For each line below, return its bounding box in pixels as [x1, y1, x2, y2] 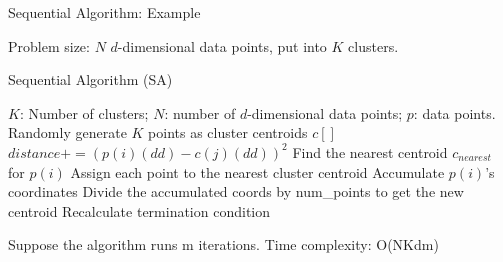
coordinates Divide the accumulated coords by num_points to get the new [8, 181, 464, 202]
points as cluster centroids [148, 122, 308, 143]
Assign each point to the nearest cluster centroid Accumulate [70, 161, 445, 182]
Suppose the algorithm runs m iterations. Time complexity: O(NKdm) [8, 234, 439, 255]
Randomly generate [8, 122, 127, 143]
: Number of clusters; [19, 102, 149, 123]
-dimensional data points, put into [117, 35, 327, 56]
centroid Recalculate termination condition [8, 200, 271, 221]
